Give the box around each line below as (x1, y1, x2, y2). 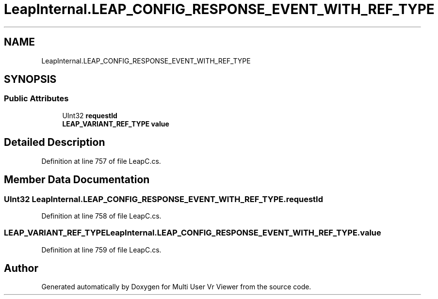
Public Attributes (4, 94, 69, 104)
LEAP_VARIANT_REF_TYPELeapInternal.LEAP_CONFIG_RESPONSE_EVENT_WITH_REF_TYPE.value (4, 228, 381, 238)
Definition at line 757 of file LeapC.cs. (41, 157, 161, 165)
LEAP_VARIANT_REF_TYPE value (62, 119, 169, 128)
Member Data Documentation (4, 173, 150, 186)
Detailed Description (4, 136, 105, 149)
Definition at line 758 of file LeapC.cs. (41, 211, 162, 220)
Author (4, 262, 38, 275)
